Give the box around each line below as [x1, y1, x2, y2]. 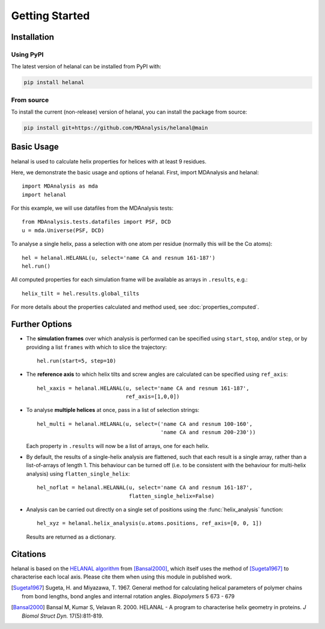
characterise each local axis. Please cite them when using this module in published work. [11, 573, 232, 580]
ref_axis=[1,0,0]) [125, 393, 180, 400]
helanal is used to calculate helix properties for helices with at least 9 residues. [11, 158, 207, 165]
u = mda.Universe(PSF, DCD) [22, 227, 105, 234]
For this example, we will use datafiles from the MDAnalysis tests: [11, 204, 174, 212]
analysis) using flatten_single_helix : [26, 470, 131, 477]
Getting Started [11, 9, 90, 22]
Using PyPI [11, 50, 44, 58]
